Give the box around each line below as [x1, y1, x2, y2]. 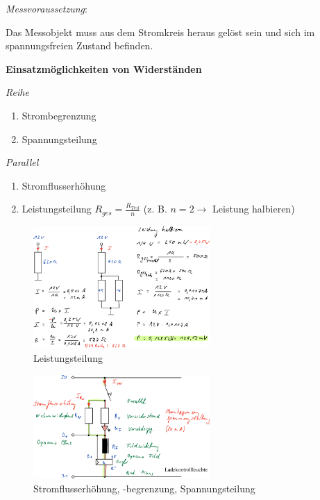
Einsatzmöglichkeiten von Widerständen [6, 61, 202, 76]
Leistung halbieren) [212, 201, 295, 216]
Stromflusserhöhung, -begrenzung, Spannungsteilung [33, 481, 255, 495]
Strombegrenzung [22, 108, 96, 122]
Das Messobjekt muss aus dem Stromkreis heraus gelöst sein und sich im [6, 24, 315, 39]
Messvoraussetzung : [6, 1, 87, 15]
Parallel [6, 155, 39, 169]
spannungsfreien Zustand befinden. [6, 38, 153, 53]
